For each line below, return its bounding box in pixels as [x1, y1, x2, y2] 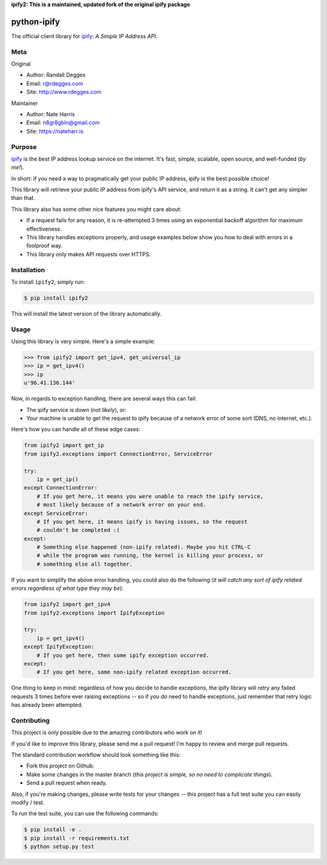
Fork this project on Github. [26, 762, 95, 769]
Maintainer [11, 99, 38, 107]
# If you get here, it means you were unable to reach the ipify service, [36, 492, 263, 500]
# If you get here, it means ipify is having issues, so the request [36, 518, 248, 525]
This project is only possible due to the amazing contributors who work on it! [11, 729, 203, 736]
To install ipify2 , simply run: [11, 278, 85, 285]
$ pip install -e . [24, 826, 82, 833]
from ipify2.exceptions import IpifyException [24, 609, 165, 616]
